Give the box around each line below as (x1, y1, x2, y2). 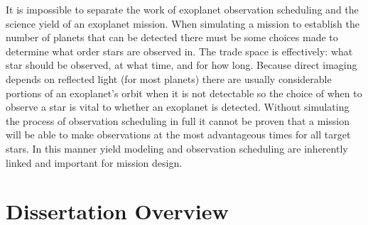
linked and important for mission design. (6, 155, 183, 170)
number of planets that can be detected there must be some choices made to (6, 30, 338, 45)
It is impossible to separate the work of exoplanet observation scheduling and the (6, 2, 359, 16)
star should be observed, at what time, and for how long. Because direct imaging (6, 57, 357, 72)
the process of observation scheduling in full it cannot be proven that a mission (6, 113, 350, 128)
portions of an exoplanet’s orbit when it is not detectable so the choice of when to (6, 85, 362, 100)
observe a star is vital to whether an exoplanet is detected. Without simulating (6, 99, 350, 114)
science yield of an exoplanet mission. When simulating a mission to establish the (6, 16, 359, 31)
